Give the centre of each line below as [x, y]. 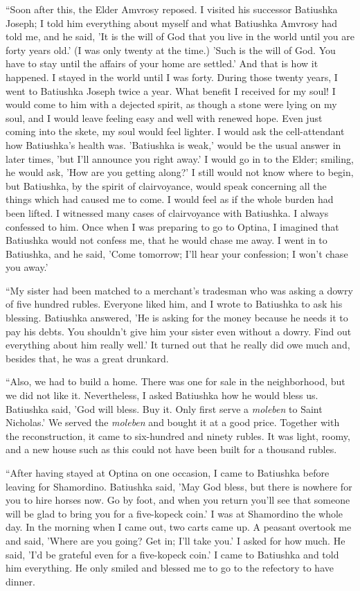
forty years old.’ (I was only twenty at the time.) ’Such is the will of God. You [171, 50]
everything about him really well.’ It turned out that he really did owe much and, [178, 345]
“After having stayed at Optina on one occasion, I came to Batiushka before [168, 473]
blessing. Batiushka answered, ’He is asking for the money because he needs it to [177, 318]
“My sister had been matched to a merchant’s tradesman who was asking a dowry [179, 290]
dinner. [20, 581]
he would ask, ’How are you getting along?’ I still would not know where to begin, [180, 172]
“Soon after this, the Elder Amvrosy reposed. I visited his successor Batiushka [172, 9]
